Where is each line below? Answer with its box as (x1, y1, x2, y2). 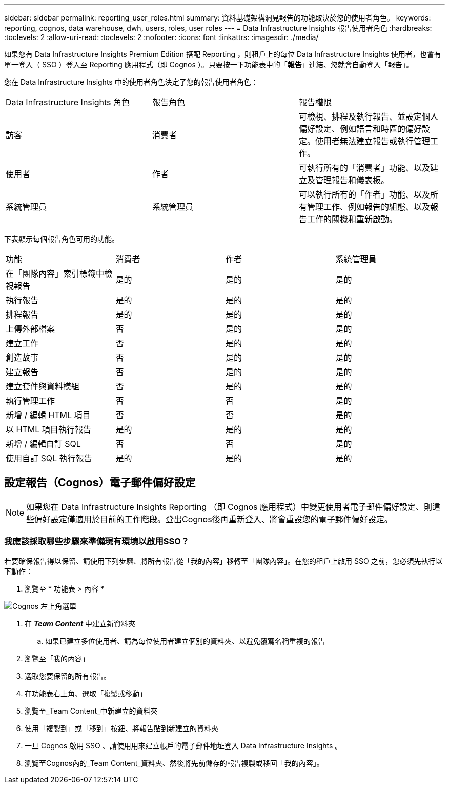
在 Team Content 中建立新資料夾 (25, 619, 136, 628)
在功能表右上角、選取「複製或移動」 (25, 688, 147, 698)
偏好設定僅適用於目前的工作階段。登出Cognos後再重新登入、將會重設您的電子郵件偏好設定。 (34, 514, 393, 524)
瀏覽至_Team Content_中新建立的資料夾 (25, 706, 158, 715)
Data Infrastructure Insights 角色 (6, 97, 130, 107)
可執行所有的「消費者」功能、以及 (298, 163, 430, 173)
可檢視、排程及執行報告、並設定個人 (298, 111, 438, 122)
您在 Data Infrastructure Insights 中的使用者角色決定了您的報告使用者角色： (4, 77, 258, 86)
